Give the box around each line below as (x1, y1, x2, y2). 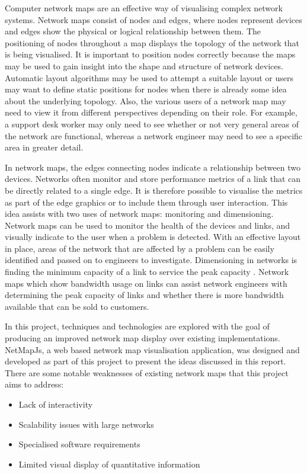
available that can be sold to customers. (5, 300, 149, 312)
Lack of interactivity (18, 398, 93, 410)
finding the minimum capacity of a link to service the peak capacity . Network (5, 265, 289, 278)
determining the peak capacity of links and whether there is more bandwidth (5, 289, 284, 301)
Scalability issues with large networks (18, 418, 154, 430)
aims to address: (5, 378, 64, 390)
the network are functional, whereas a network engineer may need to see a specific (5, 129, 303, 142)
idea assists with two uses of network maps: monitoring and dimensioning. (5, 207, 274, 220)
